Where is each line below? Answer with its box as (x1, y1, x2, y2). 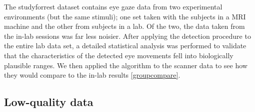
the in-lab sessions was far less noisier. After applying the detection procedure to (4, 30, 251, 41)
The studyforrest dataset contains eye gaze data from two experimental (4, 1, 222, 11)
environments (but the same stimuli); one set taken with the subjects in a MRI (4, 11, 246, 21)
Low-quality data (4, 94, 93, 110)
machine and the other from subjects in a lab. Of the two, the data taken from (4, 21, 245, 31)
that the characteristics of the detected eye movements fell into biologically (4, 50, 233, 60)
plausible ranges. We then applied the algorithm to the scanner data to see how (4, 60, 247, 70)
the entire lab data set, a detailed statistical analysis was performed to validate (4, 40, 246, 51)
